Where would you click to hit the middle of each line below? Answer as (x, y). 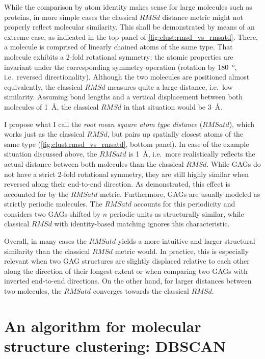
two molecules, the (33, 291)
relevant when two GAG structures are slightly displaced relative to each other (127, 261)
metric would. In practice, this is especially (182, 251)
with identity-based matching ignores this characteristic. (142, 224)
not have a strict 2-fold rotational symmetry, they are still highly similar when (127, 174)
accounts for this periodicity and (184, 204)
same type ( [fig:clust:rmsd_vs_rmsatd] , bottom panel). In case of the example (127, 144)
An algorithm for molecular (103, 326)
